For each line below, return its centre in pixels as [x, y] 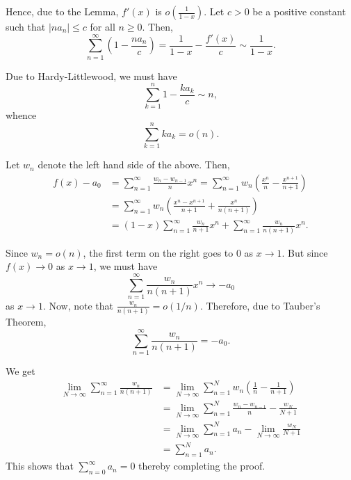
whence [21, 115]
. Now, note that [78, 305]
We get [21, 371]
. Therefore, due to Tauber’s [260, 305]
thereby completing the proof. [202, 466]
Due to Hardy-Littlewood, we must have [91, 75]
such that [26, 26]
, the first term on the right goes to [158, 252]
